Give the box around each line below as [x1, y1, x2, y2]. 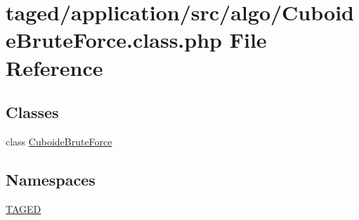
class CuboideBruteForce [6, 134, 112, 148]
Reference [6, 53, 103, 82]
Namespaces [6, 168, 96, 190]
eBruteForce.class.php [6, 25, 222, 54]
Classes [6, 101, 59, 123]
